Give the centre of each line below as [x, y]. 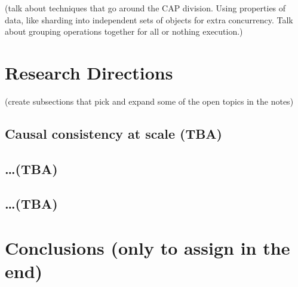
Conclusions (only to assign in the [148, 248]
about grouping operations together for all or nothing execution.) [124, 31]
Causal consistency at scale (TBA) [113, 133]
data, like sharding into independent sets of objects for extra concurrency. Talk [149, 19]
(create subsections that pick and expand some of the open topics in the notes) [149, 101]
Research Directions [89, 72]
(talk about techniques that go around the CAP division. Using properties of [145, 8]
